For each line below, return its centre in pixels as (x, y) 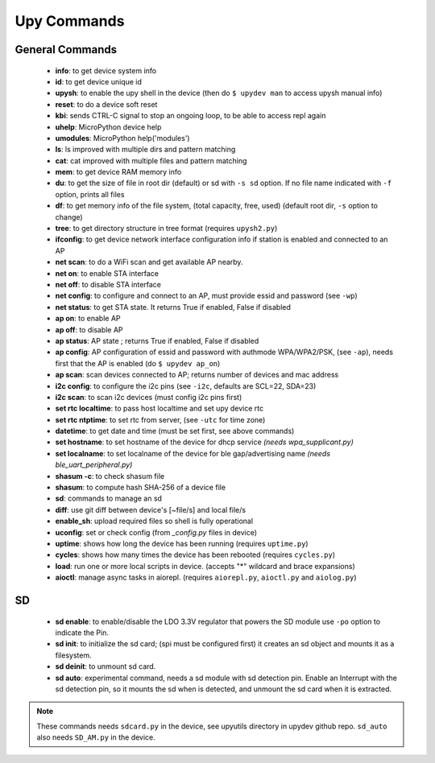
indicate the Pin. (82, 633)
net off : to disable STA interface (108, 284)
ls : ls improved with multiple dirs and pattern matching (145, 150)
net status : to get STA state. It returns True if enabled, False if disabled (173, 307)
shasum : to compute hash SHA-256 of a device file (140, 488)
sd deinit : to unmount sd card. (106, 666)
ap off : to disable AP (89, 329)
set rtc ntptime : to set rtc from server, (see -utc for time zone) (160, 419)
